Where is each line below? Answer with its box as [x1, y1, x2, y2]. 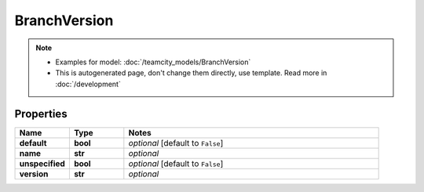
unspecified [19, 158, 66, 168]
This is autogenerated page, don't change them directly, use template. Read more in [55, 68, 327, 78]
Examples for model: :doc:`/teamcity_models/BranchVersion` [55, 57, 251, 67]
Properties [14, 107, 68, 121]
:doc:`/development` [55, 79, 121, 89]
